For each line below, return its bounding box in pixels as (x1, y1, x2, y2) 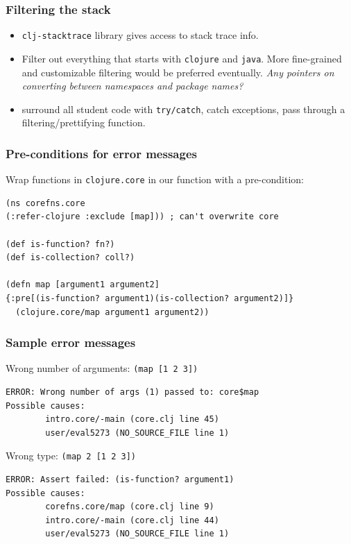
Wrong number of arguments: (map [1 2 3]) (6, 361, 198, 375)
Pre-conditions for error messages (6, 144, 197, 162)
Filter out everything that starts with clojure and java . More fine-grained (22, 51, 342, 65)
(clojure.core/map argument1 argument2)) (15, 307, 209, 317)
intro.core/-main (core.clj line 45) (45, 414, 219, 425)
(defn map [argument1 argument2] (6, 280, 160, 290)
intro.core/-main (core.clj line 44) (45, 515, 219, 525)
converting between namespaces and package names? (22, 78, 243, 93)
